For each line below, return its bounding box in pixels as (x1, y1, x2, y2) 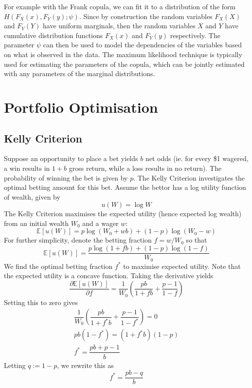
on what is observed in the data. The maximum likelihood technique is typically (4, 49, 242, 59)
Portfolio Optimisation (4, 97, 158, 117)
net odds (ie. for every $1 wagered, (145, 153, 249, 163)
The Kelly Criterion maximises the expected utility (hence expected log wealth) (4, 208, 242, 219)
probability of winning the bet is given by (4, 172, 128, 183)
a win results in (4, 163, 50, 173)
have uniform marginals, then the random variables (43, 20, 196, 31)
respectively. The (170, 30, 220, 40)
